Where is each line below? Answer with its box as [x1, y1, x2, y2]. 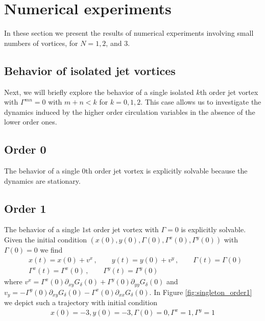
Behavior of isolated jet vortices [4, 62, 176, 78]
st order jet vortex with [85, 224, 159, 235]
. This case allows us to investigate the [140, 96, 261, 107]
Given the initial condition [4, 234, 87, 245]
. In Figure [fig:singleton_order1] [149, 286, 252, 297]
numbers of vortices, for [4, 37, 78, 48]
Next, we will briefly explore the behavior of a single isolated [4, 86, 194, 97]
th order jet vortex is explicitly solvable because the [85, 165, 248, 176]
